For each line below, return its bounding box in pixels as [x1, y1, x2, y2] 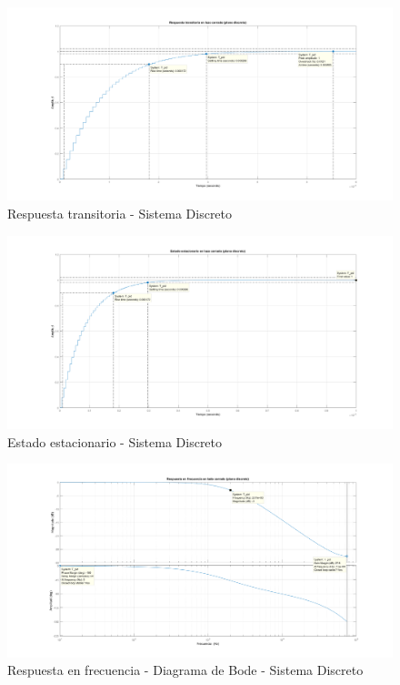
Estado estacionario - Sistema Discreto [7, 432, 223, 451]
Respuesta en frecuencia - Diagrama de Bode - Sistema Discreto [7, 660, 364, 680]
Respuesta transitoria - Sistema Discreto [7, 204, 233, 222]
